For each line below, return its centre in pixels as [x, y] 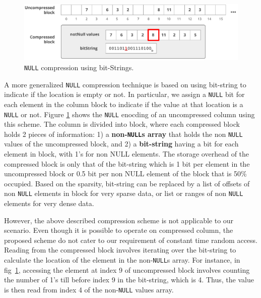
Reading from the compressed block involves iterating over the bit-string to [120, 250]
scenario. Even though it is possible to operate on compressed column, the [119, 230]
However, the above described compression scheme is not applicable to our [119, 220]
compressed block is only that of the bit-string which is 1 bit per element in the [127, 163]
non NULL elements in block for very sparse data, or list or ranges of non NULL [124, 193]
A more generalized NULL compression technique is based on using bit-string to [125, 84]
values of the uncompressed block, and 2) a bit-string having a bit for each [121, 144]
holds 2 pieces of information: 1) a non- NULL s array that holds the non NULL [123, 134]
